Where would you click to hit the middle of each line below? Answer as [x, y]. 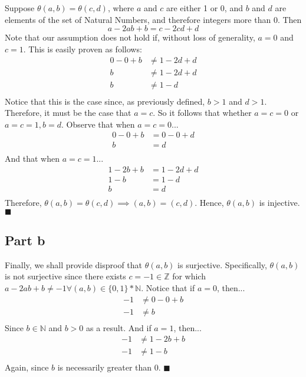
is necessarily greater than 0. [109, 367]
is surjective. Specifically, [222, 264]
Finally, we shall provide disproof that [74, 264]
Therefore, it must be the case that [68, 113]
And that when [32, 159]
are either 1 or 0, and [204, 8]
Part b [25, 240]
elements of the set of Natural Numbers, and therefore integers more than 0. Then [153, 19]
